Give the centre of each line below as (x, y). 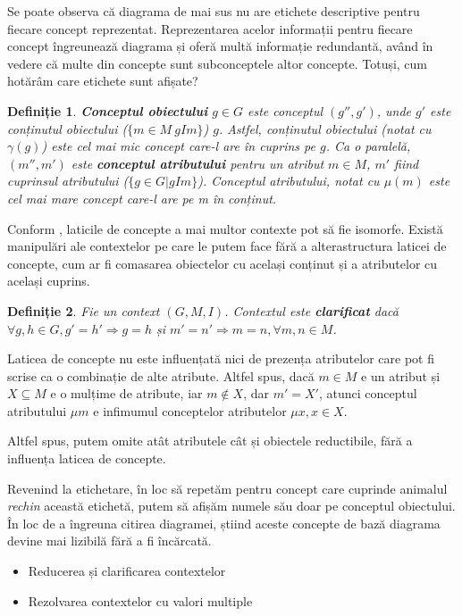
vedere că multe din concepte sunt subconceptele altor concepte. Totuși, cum (218, 63)
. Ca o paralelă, (368, 146)
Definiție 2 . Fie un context (84, 310)
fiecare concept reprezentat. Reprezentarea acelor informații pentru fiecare (210, 28)
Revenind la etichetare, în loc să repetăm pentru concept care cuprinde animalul (227, 488)
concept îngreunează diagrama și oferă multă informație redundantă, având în (220, 46)
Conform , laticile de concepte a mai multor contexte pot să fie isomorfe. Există (225, 228)
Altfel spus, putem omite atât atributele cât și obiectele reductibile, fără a (210, 441)
